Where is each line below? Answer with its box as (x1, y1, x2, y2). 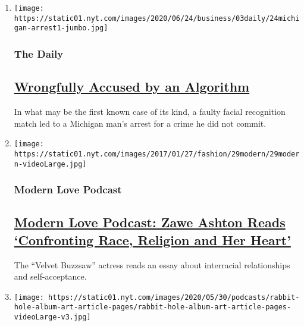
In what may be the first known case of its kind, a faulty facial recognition (14, 105, 286, 118)
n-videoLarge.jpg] (14, 159, 87, 168)
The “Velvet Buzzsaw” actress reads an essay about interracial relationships (14, 258, 290, 271)
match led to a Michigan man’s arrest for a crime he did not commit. (14, 117, 267, 129)
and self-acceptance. (14, 270, 87, 283)
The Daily (14, 46, 64, 61)
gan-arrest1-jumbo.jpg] (14, 24, 108, 33)
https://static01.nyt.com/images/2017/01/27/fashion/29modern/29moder (14, 149, 300, 158)
